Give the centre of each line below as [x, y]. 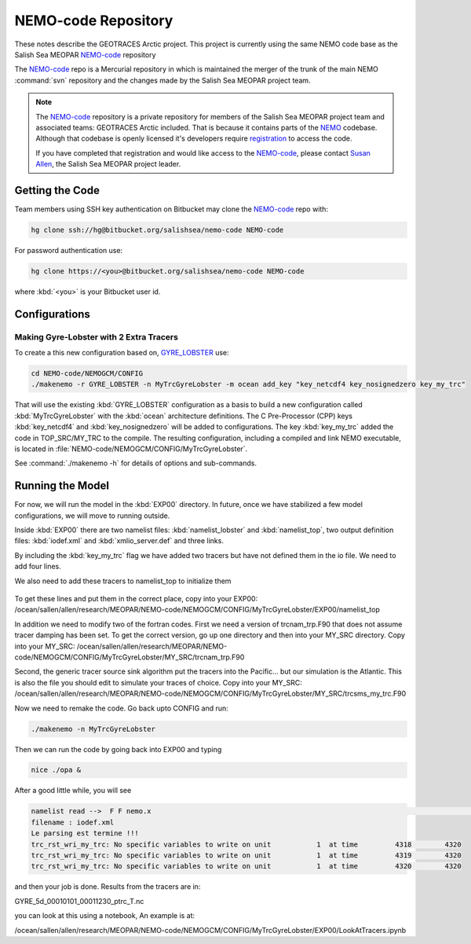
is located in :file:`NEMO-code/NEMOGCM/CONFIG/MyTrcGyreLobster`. [131, 449]
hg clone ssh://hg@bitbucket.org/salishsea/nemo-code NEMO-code [157, 230]
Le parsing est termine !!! [85, 834]
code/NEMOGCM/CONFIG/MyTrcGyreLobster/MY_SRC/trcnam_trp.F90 [130, 657]
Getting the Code [57, 190]
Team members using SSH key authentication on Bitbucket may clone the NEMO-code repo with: [172, 209]
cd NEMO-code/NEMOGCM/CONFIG [87, 374]
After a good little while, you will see [73, 791]
